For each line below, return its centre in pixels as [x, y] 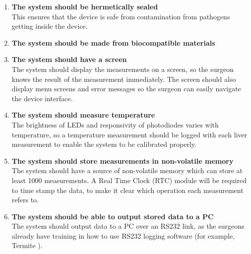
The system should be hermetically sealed [85, 6]
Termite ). [27, 245]
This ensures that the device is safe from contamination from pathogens [121, 16]
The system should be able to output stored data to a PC [113, 216]
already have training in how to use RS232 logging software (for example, [123, 235]
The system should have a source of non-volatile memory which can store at [127, 170]
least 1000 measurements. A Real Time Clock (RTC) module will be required [129, 180]
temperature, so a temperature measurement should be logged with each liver [129, 134]
